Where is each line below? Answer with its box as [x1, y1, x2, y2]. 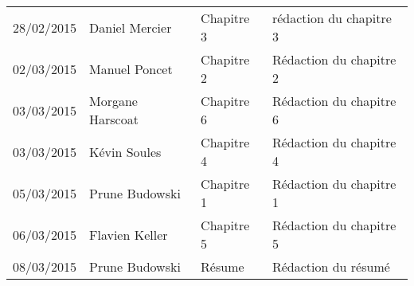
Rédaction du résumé [271, 257, 390, 276]
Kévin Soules [89, 142, 162, 161]
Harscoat [89, 110, 139, 128]
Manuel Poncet [89, 59, 173, 78]
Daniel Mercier [89, 18, 172, 37]
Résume [201, 257, 244, 276]
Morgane [89, 92, 138, 110]
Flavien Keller [89, 225, 168, 244]
